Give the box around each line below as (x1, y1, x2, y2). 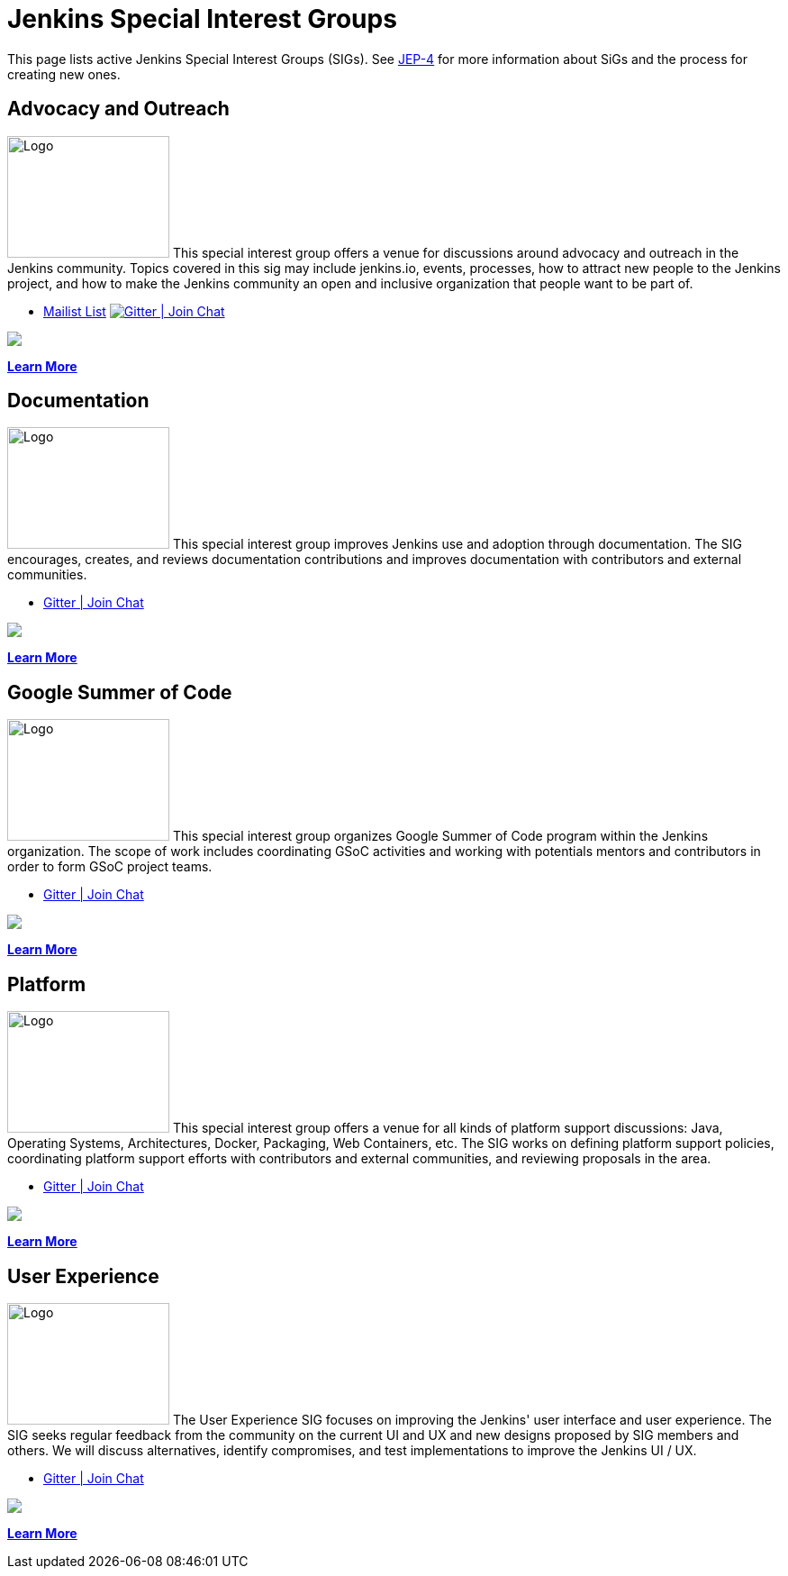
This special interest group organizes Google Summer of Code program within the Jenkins (172, 828, 709, 844)
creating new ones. (7, 66, 121, 82)
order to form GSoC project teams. (7, 859, 213, 875)
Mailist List (43, 303, 106, 319)
